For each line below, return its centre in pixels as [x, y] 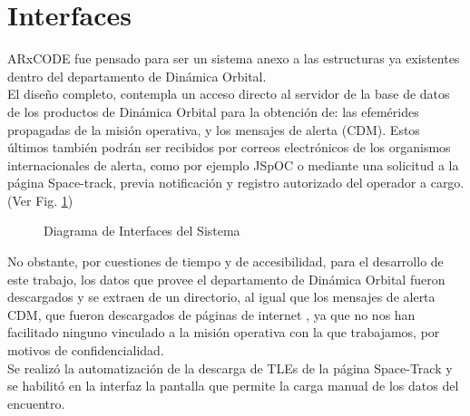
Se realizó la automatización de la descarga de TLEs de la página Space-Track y [230, 368]
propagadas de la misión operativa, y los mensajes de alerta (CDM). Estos [214, 129]
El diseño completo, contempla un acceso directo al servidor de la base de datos [229, 94]
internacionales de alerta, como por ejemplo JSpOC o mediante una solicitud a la [233, 164]
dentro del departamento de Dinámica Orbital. [137, 76]
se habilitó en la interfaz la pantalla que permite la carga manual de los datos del [233, 386]
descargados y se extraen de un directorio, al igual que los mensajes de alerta [221, 297]
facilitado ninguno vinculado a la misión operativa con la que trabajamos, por [224, 332]
